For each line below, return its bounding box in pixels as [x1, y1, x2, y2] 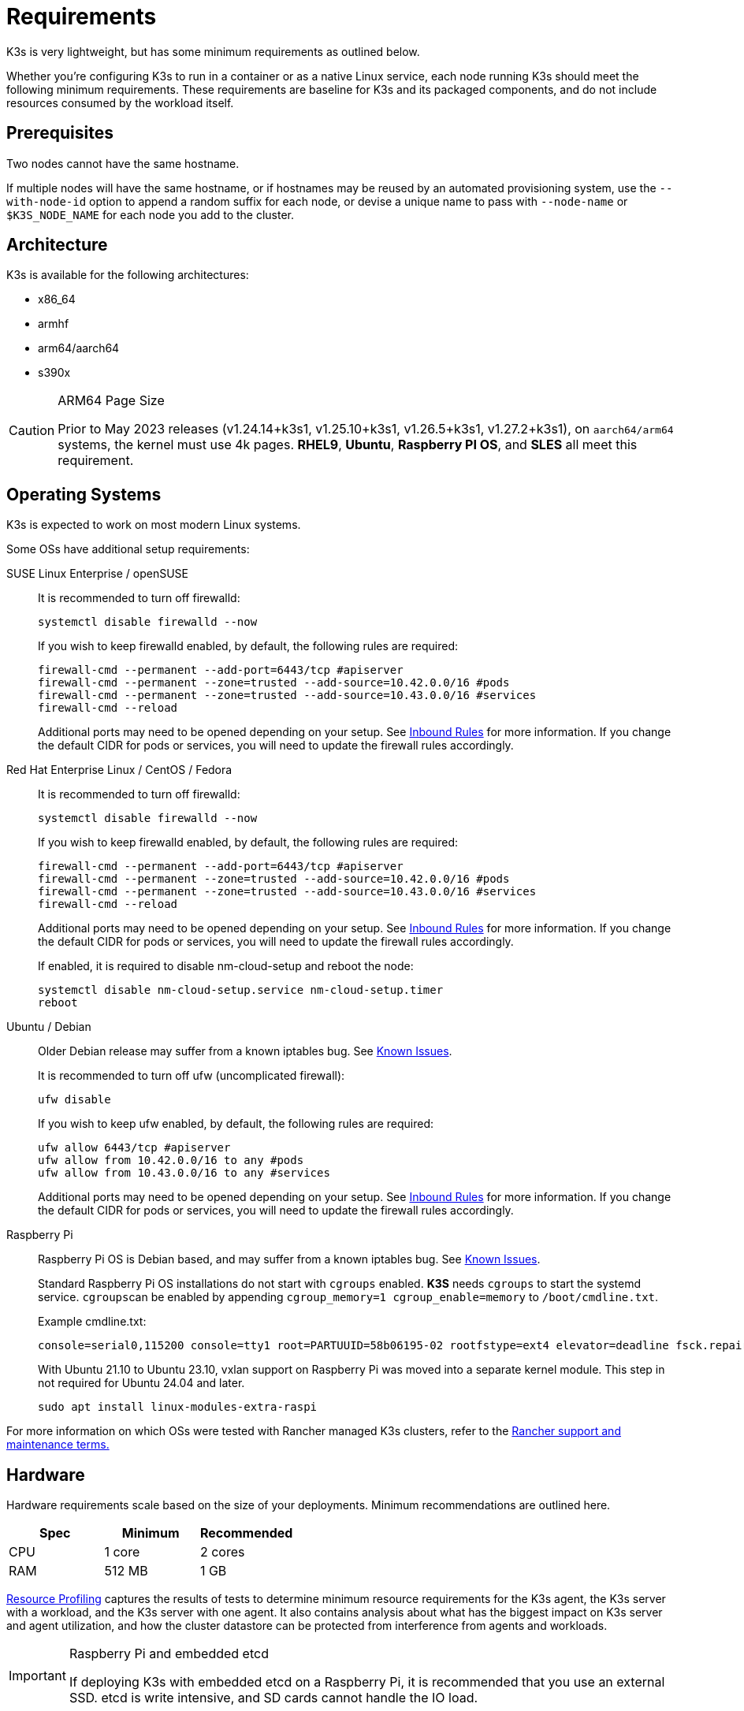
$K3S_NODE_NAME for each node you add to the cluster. [6, 207, 295, 221]
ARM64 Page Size [58, 392, 165, 409]
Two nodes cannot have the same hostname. [6, 156, 240, 170]
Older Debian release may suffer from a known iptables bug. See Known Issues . [38, 1044, 452, 1058]
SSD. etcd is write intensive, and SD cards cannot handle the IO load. [69, 1690, 478, 1706]
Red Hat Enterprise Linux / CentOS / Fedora [6, 763, 232, 777]
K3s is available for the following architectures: [6, 268, 249, 282]
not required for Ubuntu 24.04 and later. [38, 1376, 245, 1390]
